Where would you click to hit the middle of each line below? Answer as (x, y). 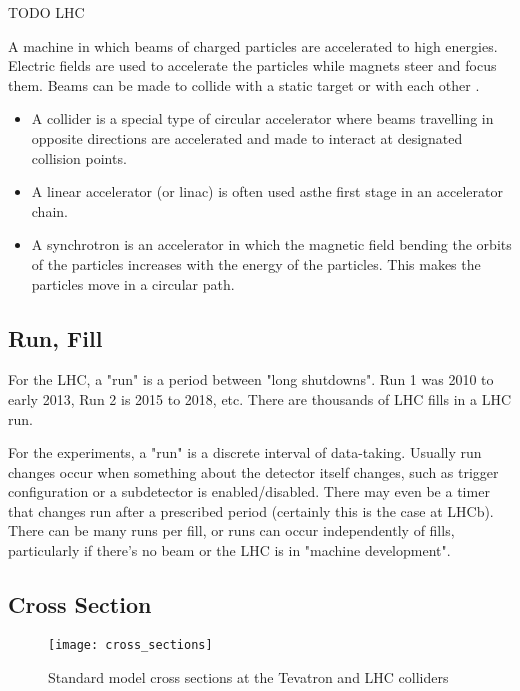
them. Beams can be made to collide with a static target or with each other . (244, 84)
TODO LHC (46, 12)
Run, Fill (55, 337)
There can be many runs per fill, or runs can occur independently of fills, (231, 530)
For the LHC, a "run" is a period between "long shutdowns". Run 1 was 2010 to (251, 379)
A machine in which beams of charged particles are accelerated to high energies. (253, 45)
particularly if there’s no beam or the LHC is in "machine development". (229, 550)
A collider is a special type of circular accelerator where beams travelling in (262, 118)
